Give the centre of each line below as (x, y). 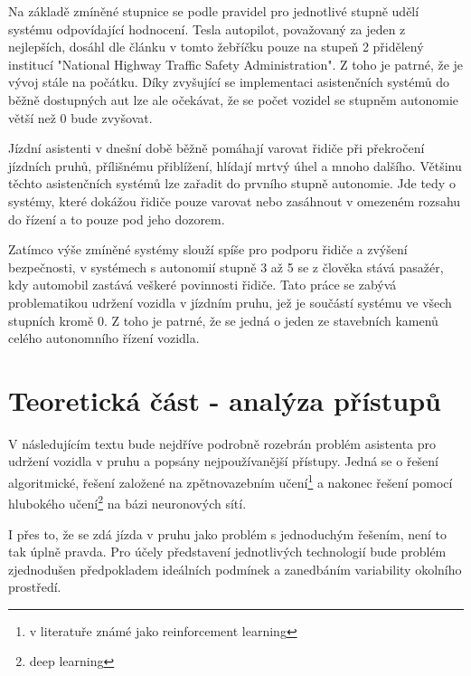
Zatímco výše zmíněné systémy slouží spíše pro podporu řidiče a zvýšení (208, 249)
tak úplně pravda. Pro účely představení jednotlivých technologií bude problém (227, 552)
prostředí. (35, 587)
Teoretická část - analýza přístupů (225, 400)
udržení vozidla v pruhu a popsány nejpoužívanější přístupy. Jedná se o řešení (224, 461)
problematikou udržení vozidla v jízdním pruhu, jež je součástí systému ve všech (230, 302)
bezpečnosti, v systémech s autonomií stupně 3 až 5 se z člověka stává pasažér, (226, 267)
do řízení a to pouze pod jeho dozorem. (117, 219)
